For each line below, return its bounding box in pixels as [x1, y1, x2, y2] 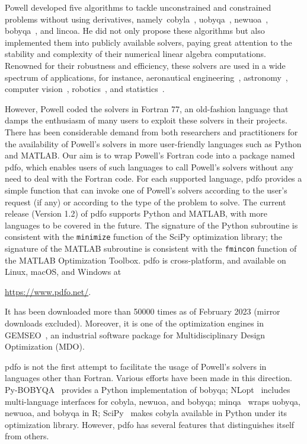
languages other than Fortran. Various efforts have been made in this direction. [5, 372, 292, 384]
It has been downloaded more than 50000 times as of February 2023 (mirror [5, 305, 280, 318]
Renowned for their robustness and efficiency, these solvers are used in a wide [5, 59, 286, 71]
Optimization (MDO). [5, 340, 85, 353]
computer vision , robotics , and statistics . [5, 83, 165, 95]
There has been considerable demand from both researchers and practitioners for [5, 125, 298, 138]
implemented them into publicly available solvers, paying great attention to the [5, 36, 292, 48]
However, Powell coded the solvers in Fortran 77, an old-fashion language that [5, 102, 289, 115]
